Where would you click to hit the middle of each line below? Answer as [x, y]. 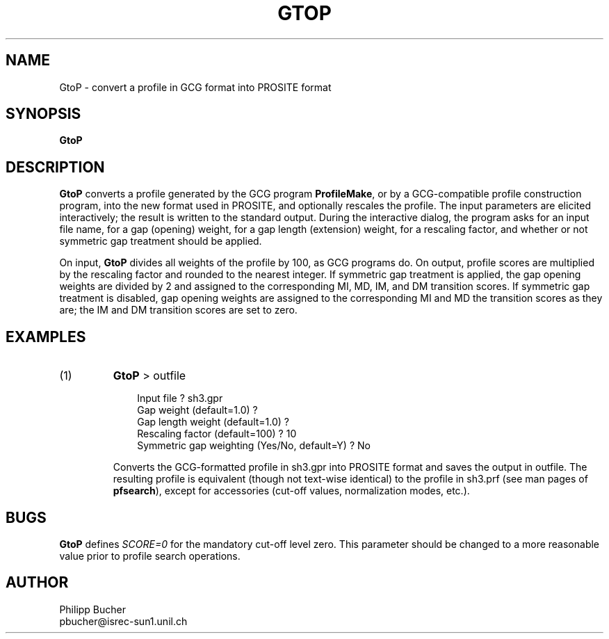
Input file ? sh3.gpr [180, 398]
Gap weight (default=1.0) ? [197, 410]
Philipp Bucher [93, 609]
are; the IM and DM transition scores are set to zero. [178, 310]
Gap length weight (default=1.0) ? [213, 422]
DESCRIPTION [55, 167]
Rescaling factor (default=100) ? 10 [217, 434]
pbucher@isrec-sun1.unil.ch [123, 621]
